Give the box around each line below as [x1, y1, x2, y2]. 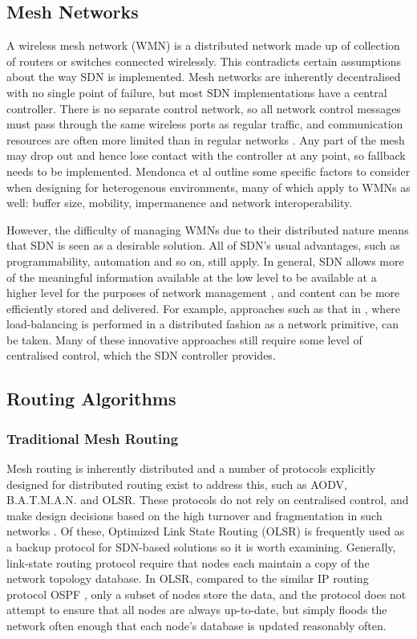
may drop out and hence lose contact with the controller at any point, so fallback [6, 147, 406, 164]
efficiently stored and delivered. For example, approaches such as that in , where [6, 299, 401, 316]
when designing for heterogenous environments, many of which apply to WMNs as [6, 178, 411, 195]
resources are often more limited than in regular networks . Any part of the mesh [6, 131, 405, 148]
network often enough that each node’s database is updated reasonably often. [6, 617, 387, 634]
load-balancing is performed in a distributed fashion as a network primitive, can [6, 315, 399, 332]
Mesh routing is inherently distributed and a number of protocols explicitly [6, 460, 376, 477]
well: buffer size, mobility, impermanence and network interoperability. [6, 194, 353, 211]
